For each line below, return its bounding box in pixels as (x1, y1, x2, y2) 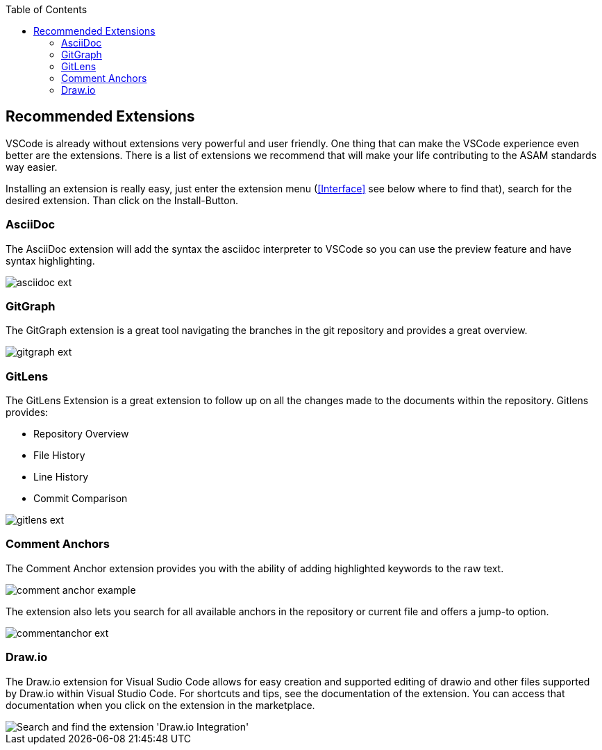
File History (33, 449, 85, 462)
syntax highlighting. (6, 254, 95, 267)
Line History (33, 471, 89, 483)
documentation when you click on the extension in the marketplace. (6, 699, 315, 711)
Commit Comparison (33, 492, 128, 505)
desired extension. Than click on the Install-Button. (6, 194, 238, 206)
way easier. (6, 160, 58, 173)
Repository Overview (33, 428, 129, 440)
